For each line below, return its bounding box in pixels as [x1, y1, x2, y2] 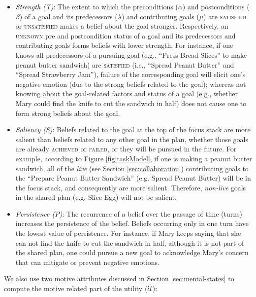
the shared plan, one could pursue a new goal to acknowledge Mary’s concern [15, 247, 249, 258]
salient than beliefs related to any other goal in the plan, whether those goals [15, 134, 248, 144]
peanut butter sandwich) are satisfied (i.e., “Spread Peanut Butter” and [15, 59, 234, 70]
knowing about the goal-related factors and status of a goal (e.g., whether [15, 88, 238, 99]
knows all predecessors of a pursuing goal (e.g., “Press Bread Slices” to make [15, 49, 247, 60]
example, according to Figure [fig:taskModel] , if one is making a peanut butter [15, 153, 252, 163]
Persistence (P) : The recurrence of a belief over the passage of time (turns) [15, 208, 243, 219]
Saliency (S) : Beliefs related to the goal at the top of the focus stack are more [15, 124, 251, 135]
